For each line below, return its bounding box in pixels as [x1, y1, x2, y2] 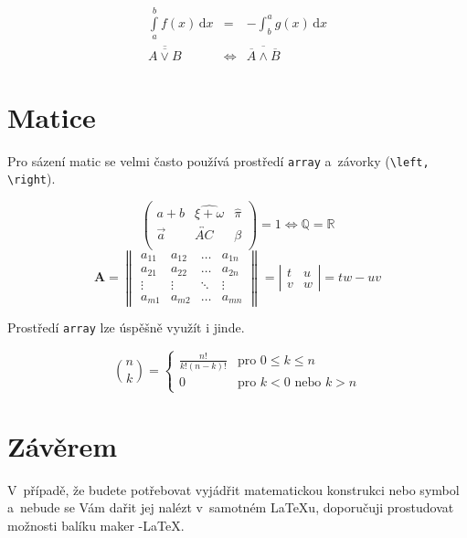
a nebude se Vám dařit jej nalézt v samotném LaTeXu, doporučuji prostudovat [7, 498, 454, 517]
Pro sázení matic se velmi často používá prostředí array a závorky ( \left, [7, 151, 430, 170]
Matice [7, 98, 96, 135]
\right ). [7, 169, 56, 188]
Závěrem [7, 427, 118, 464]
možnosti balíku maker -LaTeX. [7, 515, 185, 534]
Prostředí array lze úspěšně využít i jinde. [7, 318, 245, 337]
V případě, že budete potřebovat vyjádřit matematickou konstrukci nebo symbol [7, 480, 460, 499]
